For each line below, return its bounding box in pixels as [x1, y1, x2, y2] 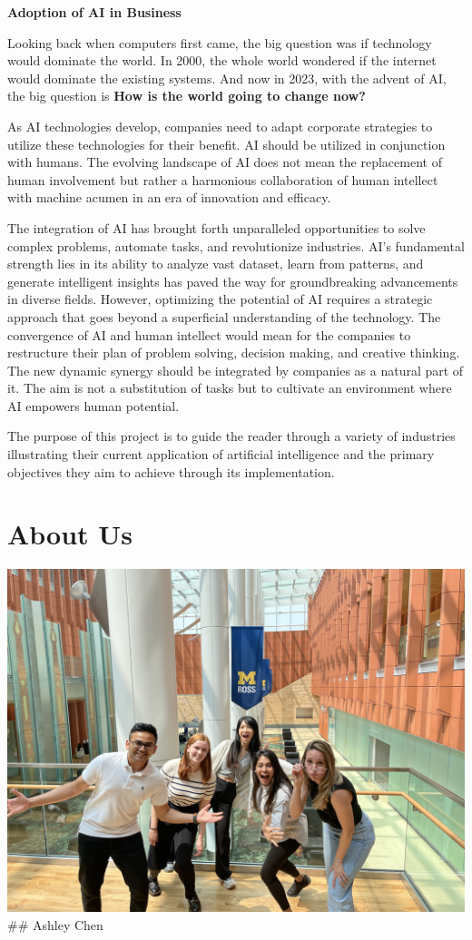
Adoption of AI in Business [7, 3, 182, 21]
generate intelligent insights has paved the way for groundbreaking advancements [7, 271, 458, 290]
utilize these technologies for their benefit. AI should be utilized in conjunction [7, 134, 446, 153]
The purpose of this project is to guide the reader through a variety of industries [7, 426, 456, 446]
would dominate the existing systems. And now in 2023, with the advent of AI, [7, 68, 447, 87]
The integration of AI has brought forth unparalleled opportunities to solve [7, 218, 426, 237]
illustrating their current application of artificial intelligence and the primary [7, 445, 435, 464]
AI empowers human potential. [7, 396, 180, 415]
